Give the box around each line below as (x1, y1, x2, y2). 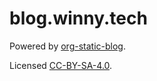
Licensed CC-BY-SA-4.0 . (9, 59, 113, 71)
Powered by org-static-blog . (9, 40, 126, 52)
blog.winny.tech (9, 7, 148, 30)
